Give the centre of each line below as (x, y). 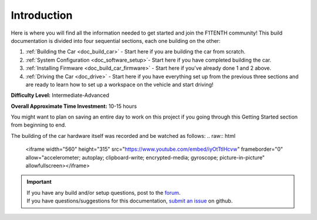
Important (39, 182)
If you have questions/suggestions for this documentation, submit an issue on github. (130, 201)
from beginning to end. (39, 125)
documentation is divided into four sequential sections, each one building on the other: (116, 40)
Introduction (42, 15)
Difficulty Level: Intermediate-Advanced (60, 95)
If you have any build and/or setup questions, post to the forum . (104, 192)
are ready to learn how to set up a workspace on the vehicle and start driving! (119, 84)
